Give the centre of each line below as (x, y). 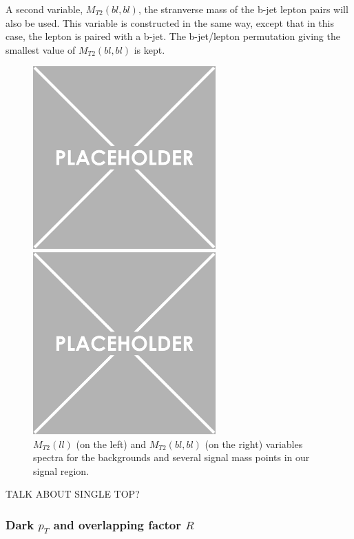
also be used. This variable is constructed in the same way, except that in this (170, 22)
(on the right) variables (254, 444)
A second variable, (44, 9)
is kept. (149, 49)
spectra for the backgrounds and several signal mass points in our (171, 457)
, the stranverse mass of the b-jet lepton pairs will (243, 9)
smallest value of (41, 49)
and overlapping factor (117, 524)
